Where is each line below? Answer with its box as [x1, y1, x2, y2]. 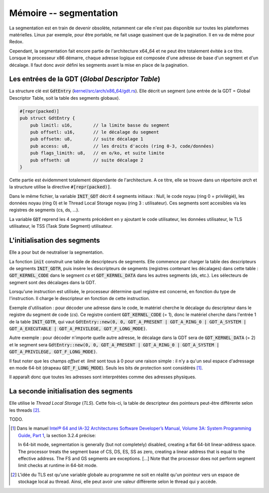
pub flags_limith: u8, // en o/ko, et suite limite [30, 150, 164, 156]
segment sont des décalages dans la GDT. [9, 279, 96, 285]
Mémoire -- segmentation [9, 7, 118, 18]
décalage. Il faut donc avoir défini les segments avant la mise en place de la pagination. [9, 62, 189, 68]
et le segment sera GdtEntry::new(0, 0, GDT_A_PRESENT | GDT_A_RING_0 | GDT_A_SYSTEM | [9, 341, 220, 347]
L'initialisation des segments [9, 236, 100, 245]
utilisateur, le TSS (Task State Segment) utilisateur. [9, 223, 113, 229]
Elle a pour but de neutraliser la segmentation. [9, 249, 104, 255]
